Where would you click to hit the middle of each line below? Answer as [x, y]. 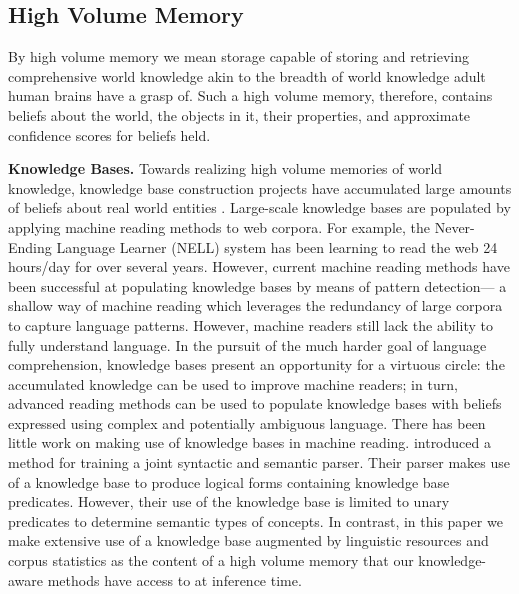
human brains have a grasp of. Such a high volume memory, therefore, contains [250, 95]
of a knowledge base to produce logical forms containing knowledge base [229, 481]
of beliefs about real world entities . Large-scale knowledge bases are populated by [259, 207]
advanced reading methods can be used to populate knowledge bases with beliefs [255, 403]
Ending [30, 246]
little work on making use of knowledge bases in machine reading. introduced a [249, 442]
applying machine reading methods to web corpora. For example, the [219, 226]
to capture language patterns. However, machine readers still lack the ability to [250, 324]
